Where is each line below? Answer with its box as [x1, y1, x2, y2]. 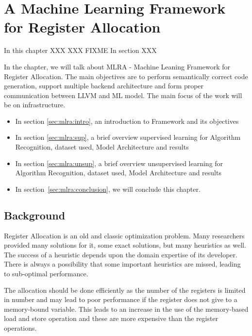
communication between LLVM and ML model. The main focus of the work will [4, 90, 242, 100]
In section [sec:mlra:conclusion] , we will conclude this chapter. [15, 184, 201, 194]
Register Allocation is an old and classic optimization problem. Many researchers [4, 230, 245, 240]
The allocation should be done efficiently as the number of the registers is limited [4, 285, 246, 295]
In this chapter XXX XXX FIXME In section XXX [4, 45, 157, 55]
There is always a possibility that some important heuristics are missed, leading [4, 259, 241, 269]
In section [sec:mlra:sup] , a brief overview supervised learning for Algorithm [15, 132, 241, 142]
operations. [4, 322, 37, 333]
